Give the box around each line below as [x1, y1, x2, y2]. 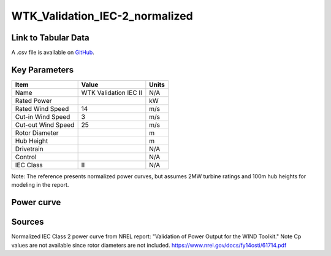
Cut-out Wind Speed [15, 120, 75, 129]
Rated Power [15, 96, 52, 105]
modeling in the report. [11, 181, 69, 189]
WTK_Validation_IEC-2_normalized [11, 9, 193, 23]
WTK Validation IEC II [81, 88, 142, 97]
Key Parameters [11, 64, 74, 75]
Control [15, 152, 37, 161]
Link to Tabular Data [11, 32, 89, 43]
